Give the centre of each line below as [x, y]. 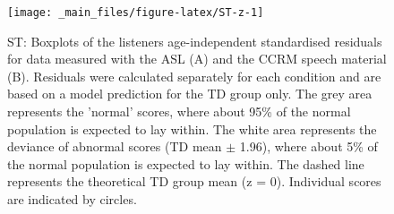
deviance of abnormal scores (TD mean [115, 146]
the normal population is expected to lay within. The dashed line [186, 163]
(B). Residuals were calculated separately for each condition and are [194, 76]
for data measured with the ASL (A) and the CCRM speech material [197, 59]
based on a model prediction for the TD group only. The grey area [190, 94]
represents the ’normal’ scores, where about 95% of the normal [179, 111]
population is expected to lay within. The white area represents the [192, 128]
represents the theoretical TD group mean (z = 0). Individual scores [194, 181]
